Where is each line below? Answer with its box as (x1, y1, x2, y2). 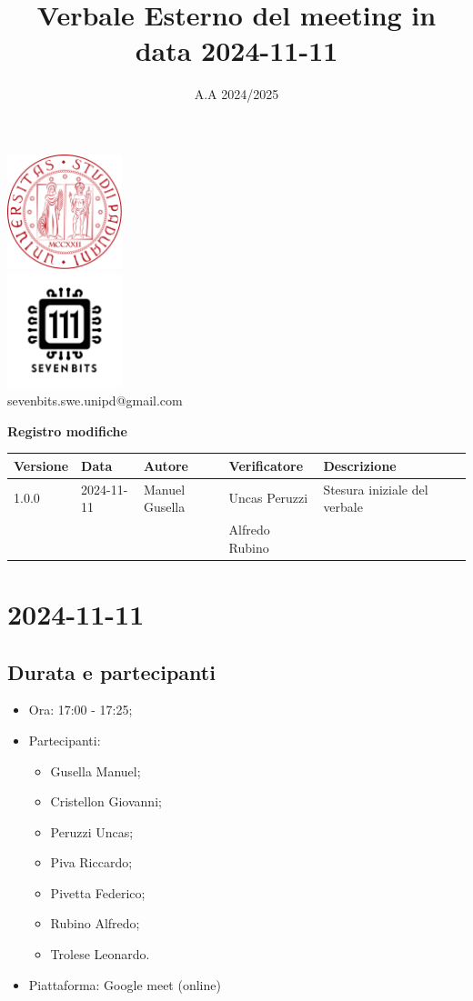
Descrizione (323, 455, 397, 475)
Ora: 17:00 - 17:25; (28, 700, 133, 719)
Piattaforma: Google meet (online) (28, 975, 221, 994)
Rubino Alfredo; (50, 914, 140, 933)
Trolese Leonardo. (50, 945, 150, 964)
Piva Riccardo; (50, 853, 133, 872)
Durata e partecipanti (7, 657, 216, 686)
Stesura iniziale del (323, 479, 428, 498)
